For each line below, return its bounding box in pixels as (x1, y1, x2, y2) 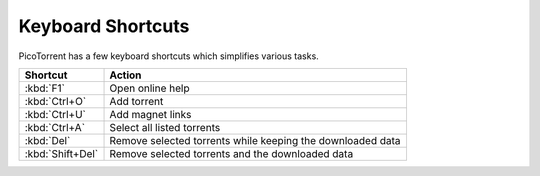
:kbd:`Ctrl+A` (24, 120, 85, 134)
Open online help (109, 81, 190, 95)
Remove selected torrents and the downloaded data (109, 146, 354, 160)
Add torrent (109, 94, 164, 108)
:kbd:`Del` (24, 133, 71, 147)
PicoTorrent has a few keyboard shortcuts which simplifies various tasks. (18, 50, 319, 62)
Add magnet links (109, 107, 192, 121)
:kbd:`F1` (24, 81, 65, 95)
